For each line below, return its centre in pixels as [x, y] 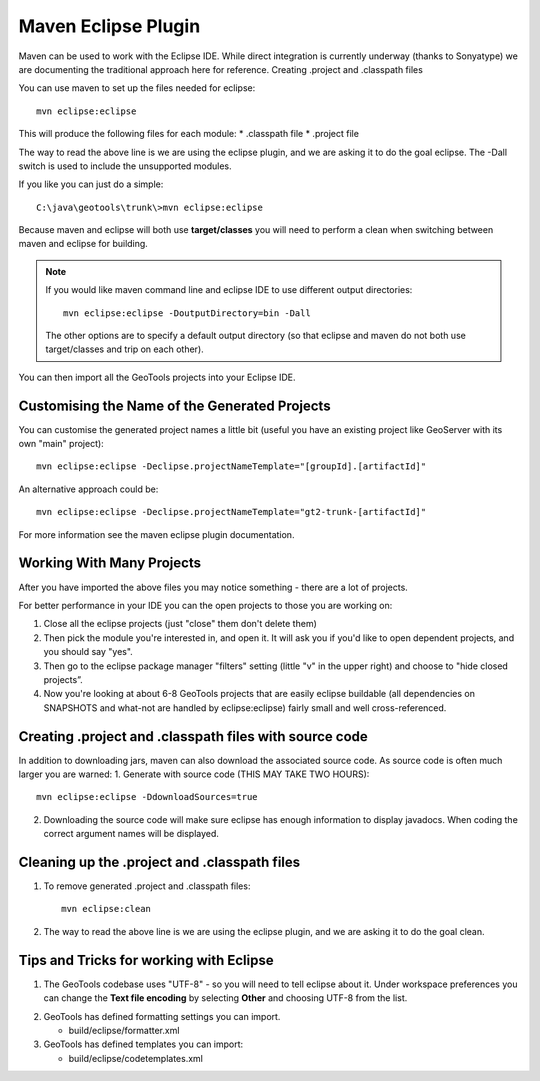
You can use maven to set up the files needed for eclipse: [137, 88]
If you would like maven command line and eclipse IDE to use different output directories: [229, 290]
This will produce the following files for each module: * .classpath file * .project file [189, 134]
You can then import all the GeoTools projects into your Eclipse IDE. [157, 377]
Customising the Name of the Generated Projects [174, 405]
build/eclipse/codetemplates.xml [136, 1058]
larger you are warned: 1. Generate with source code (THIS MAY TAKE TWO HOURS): [194, 774]
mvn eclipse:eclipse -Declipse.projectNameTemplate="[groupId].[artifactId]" [231, 466]
